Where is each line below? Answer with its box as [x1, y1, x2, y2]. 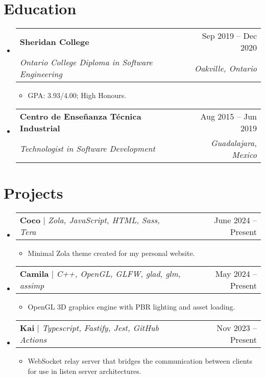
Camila [19, 268, 49, 280]
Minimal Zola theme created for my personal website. [28, 247, 195, 258]
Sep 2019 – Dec [202, 30, 257, 42]
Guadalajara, [211, 136, 257, 149]
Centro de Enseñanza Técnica [19, 110, 141, 122]
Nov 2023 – [216, 322, 257, 334]
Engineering [19, 68, 62, 80]
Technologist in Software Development [19, 143, 155, 155]
